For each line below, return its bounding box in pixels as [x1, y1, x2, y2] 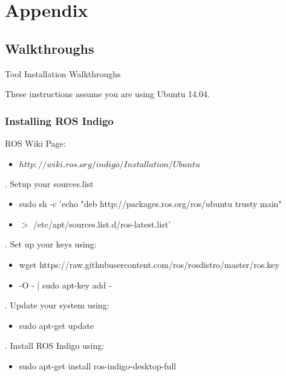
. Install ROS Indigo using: [5, 339, 105, 352]
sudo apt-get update [19, 319, 94, 331]
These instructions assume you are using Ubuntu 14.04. [5, 88, 210, 100]
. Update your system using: [5, 299, 109, 311]
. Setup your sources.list [5, 177, 94, 190]
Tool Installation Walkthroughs [5, 67, 121, 80]
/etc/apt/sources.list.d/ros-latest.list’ [33, 217, 171, 230]
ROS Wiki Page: [5, 136, 66, 149]
